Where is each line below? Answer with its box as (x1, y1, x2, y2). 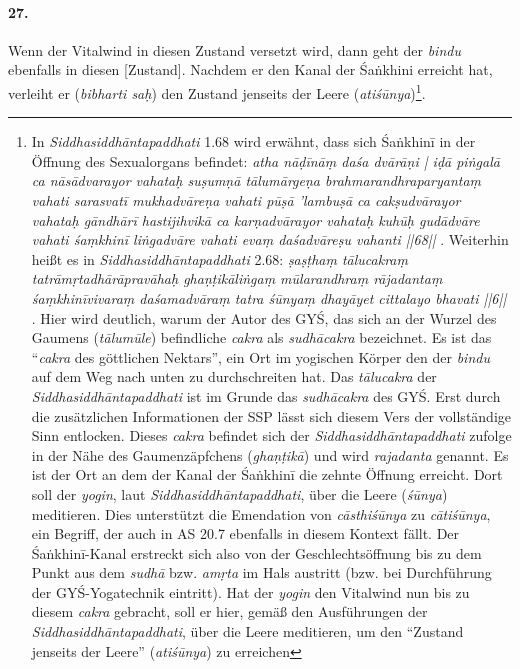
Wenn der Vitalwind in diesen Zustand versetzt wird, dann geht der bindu (8, 39, 461, 60)
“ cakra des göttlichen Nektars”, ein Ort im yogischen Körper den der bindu (31, 346, 490, 367)
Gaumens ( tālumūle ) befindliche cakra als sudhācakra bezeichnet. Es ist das (31, 327, 492, 348)
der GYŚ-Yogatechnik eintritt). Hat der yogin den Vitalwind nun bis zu (31, 581, 470, 602)
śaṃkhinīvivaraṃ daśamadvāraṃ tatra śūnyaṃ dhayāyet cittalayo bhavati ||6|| (31, 287, 507, 308)
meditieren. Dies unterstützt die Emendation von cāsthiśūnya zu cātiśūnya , (31, 503, 491, 524)
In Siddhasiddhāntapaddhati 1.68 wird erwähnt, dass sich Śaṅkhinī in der (31, 131, 476, 152)
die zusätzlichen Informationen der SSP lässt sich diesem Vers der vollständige (31, 405, 512, 426)
